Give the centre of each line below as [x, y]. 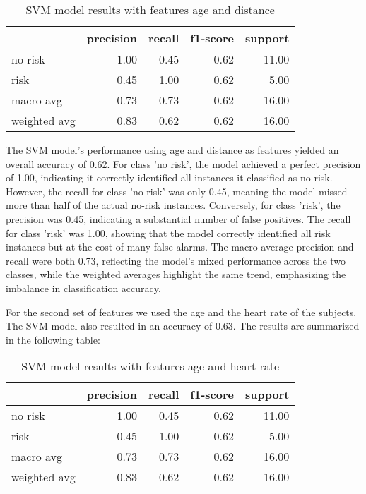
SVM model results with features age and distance [150, 10]
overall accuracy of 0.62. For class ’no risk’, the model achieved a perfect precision [183, 163]
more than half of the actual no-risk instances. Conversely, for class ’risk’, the [173, 205]
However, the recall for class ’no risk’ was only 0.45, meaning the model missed [177, 191]
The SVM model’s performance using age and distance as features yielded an [172, 150]
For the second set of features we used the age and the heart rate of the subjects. [181, 312]
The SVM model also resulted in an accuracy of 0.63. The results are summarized [183, 326]
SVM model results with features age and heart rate [150, 366]
